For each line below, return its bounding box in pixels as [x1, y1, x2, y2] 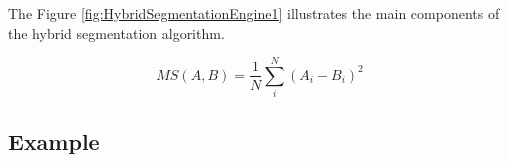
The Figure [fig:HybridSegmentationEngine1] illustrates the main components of [8, 3, 500, 23]
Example [8, 125, 100, 156]
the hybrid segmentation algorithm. [8, 22, 225, 43]
